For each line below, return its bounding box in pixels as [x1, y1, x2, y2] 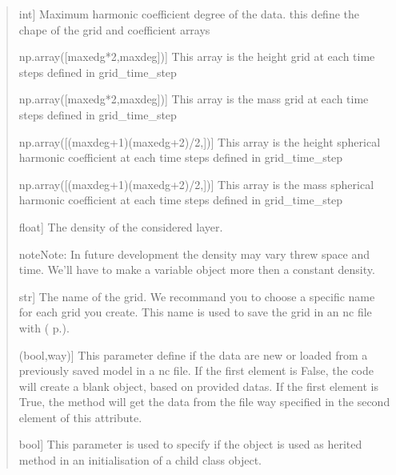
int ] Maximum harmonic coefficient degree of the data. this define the [18, 6, 360, 22]
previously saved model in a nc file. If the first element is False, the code [18, 362, 374, 379]
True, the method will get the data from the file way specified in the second [18, 393, 390, 410]
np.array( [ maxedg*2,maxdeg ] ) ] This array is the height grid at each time [18, 48, 375, 65]
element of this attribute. [18, 409, 142, 425]
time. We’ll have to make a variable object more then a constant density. [18, 261, 375, 278]
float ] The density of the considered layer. [18, 218, 223, 235]
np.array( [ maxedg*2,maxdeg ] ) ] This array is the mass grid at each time [18, 91, 369, 107]
